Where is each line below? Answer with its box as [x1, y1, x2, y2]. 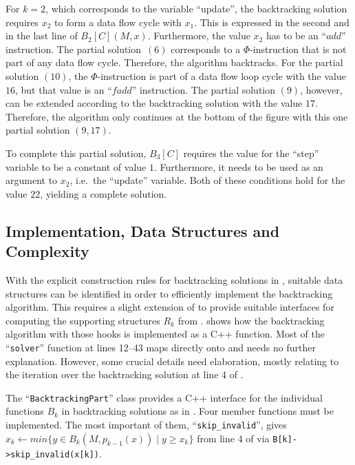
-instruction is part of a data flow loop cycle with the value [97, 68, 346, 83]
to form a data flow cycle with [54, 14, 182, 29]
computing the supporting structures [6, 313, 160, 327]
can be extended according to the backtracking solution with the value [6, 96, 303, 110]
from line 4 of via [197, 431, 270, 445]
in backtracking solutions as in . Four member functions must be [61, 404, 334, 418]
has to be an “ [266, 28, 327, 43]
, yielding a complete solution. [40, 186, 167, 200]
